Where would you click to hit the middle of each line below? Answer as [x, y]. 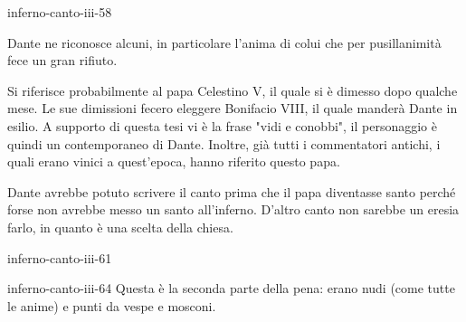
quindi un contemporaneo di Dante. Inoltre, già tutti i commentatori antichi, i [224, 143]
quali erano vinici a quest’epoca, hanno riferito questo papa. [174, 161]
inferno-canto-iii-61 [60, 257]
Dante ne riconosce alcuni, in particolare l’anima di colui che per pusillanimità [224, 42]
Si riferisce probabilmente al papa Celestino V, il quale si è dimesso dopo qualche [233, 90]
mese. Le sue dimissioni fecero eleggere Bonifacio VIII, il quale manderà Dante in [233, 108]
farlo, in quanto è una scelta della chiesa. [120, 227]
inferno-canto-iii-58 [60, 12]
